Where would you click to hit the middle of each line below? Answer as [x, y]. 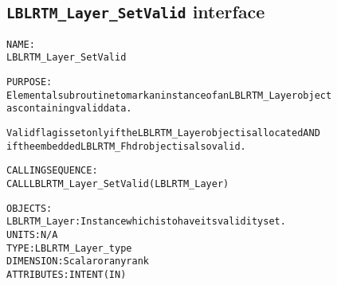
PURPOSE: [29, 82]
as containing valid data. [69, 109]
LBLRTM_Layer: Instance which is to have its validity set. [146, 222]
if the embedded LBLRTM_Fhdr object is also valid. [126, 146]
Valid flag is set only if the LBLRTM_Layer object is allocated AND [163, 133]
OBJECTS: [29, 208]
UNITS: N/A [32, 235]
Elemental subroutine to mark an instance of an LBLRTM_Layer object [169, 95]
